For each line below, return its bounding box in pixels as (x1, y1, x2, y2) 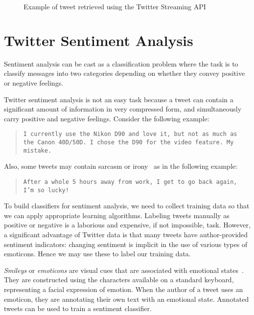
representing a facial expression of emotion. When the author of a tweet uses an (4, 284, 243, 294)
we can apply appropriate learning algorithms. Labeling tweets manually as (4, 210, 230, 220)
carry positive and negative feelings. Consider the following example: (4, 113, 209, 123)
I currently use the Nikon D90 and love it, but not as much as (23, 131, 237, 138)
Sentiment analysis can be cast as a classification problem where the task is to (4, 58, 238, 68)
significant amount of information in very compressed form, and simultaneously (4, 104, 242, 114)
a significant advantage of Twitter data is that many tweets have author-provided (4, 229, 248, 239)
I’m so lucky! (23, 186, 69, 194)
